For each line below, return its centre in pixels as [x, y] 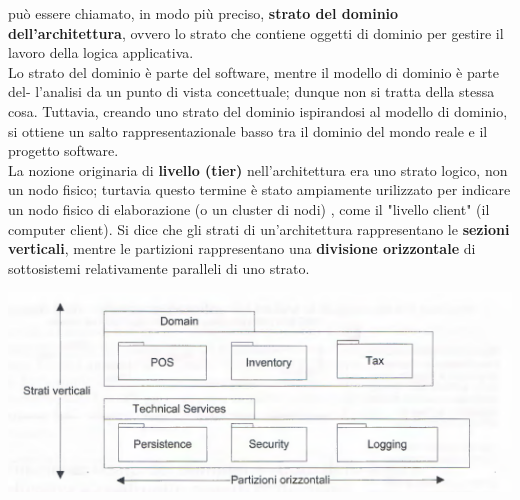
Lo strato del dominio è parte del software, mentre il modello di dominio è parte [253, 71]
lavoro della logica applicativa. [101, 52]
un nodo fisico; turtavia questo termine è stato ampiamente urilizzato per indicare [259, 189]
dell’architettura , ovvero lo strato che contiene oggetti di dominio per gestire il [256, 32]
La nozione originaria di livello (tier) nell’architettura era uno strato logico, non [258, 169]
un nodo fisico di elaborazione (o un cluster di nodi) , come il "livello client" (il [249, 208]
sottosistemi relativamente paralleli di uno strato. [159, 267]
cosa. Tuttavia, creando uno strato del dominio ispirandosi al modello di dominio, [258, 110]
